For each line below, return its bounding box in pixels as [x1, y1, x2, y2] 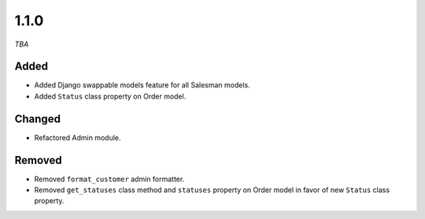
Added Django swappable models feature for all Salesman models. [34, 80, 251, 90]
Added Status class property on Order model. [34, 91, 187, 101]
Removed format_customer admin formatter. [34, 174, 185, 184]
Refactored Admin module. [34, 132, 121, 142]
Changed [14, 112, 61, 125]
